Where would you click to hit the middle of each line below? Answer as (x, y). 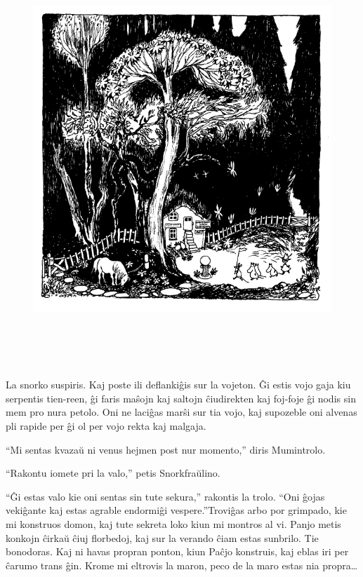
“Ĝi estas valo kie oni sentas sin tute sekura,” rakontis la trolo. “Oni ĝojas (165, 496)
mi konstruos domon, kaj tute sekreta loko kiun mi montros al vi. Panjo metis (173, 524)
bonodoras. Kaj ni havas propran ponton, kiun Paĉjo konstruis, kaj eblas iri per (177, 551)
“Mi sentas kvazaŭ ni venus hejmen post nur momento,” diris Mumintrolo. (166, 449)
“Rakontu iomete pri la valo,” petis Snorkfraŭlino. (113, 473)
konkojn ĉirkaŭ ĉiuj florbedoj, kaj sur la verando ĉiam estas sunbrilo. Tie (162, 537)
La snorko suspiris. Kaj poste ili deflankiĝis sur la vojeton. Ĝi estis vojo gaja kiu (178, 385)
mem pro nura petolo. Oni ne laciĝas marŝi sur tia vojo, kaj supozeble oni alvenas (181, 412)
